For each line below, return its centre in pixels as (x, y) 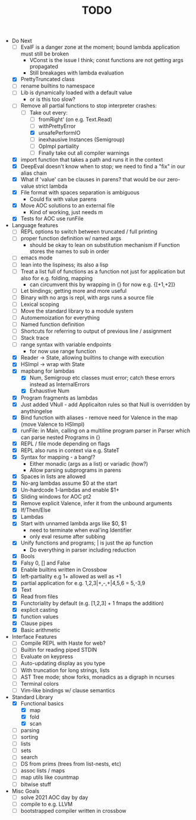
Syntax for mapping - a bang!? (58, 457)
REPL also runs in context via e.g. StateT (70, 450)
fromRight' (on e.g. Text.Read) (75, 119)
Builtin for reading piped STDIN (59, 650)
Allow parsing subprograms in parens (75, 470)
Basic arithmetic (40, 630)
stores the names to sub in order (69, 252)
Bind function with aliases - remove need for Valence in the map (99, 417)
